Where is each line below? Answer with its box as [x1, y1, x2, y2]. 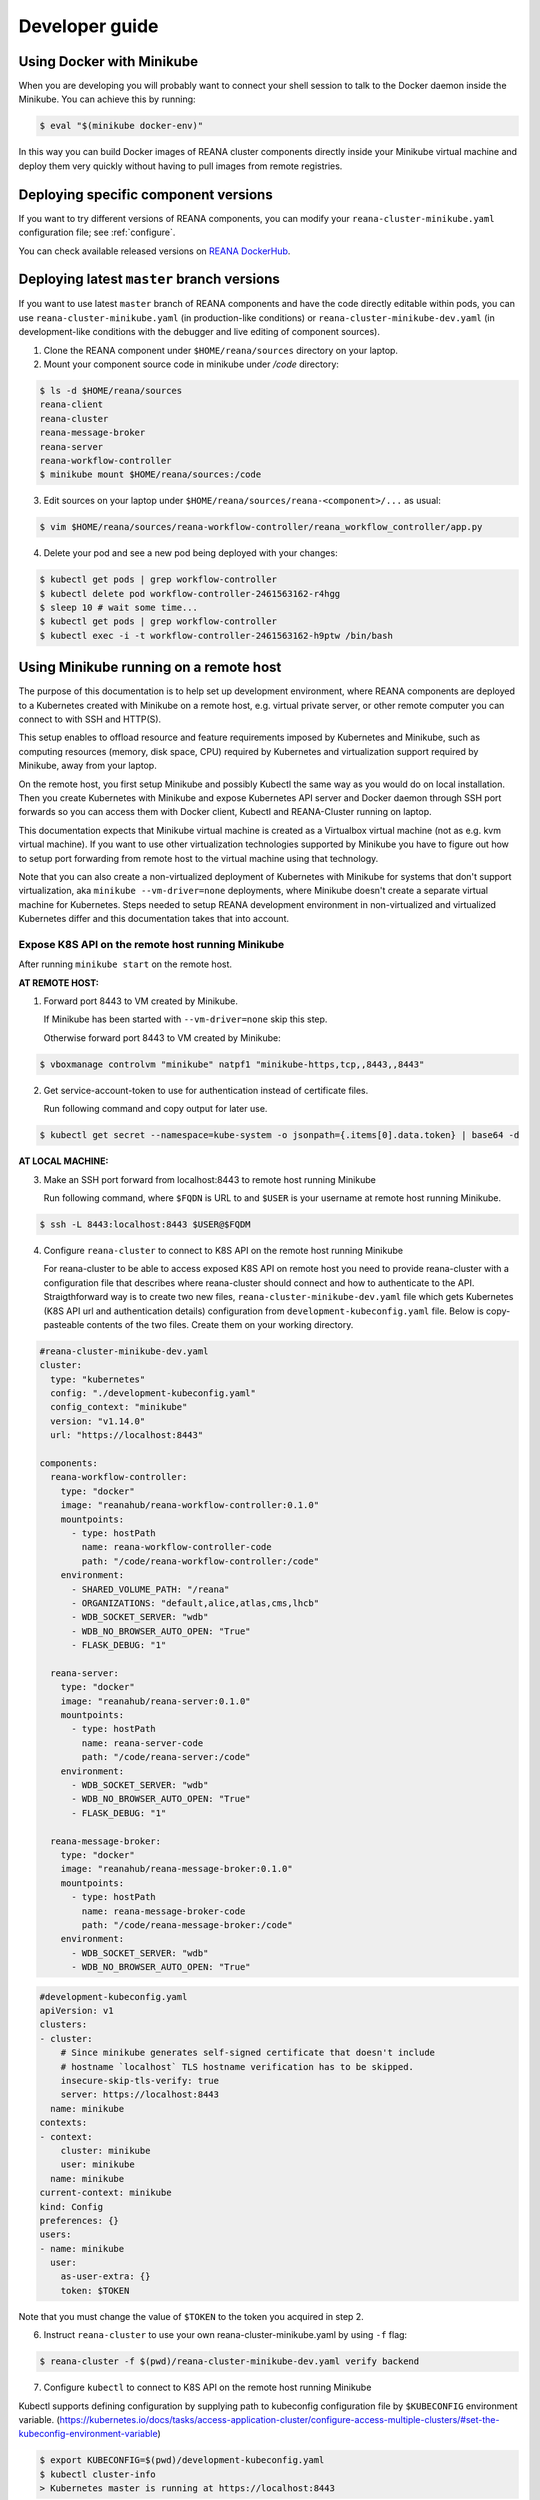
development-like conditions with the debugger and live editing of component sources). [18, 326, 380, 338]
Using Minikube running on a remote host [18, 659, 282, 676]
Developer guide [18, 15, 159, 37]
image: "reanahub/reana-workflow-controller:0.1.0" [60, 1500, 320, 1511]
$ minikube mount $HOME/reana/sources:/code [39, 469, 262, 480]
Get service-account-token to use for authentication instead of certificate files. [43, 1084, 369, 1096]
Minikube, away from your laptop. [18, 760, 157, 772]
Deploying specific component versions [18, 186, 274, 203]
